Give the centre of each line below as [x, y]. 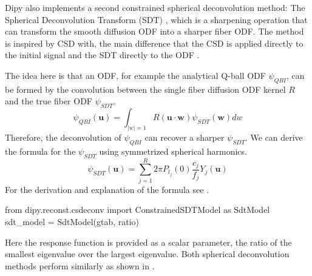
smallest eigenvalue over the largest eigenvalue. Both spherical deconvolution [147, 254]
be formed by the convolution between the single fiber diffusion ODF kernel [145, 89]
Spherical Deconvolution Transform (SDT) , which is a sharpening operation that [156, 19]
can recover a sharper [185, 137]
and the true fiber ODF [49, 101]
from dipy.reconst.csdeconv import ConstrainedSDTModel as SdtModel [137, 210]
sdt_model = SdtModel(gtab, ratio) [72, 221]
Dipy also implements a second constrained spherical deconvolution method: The [155, 7]
